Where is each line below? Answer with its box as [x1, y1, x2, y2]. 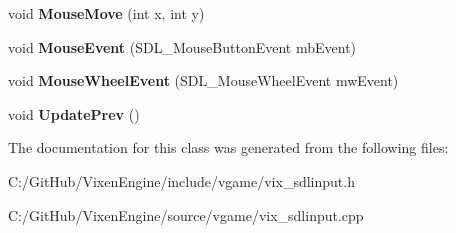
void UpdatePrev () [8, 103, 140, 124]
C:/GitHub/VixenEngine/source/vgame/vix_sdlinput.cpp [8, 204, 364, 225]
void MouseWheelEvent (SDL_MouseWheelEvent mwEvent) [8, 70, 399, 91]
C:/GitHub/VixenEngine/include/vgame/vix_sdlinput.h [8, 170, 355, 191]
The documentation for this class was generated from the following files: [8, 137, 449, 158]
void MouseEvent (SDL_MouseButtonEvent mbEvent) [8, 36, 357, 57]
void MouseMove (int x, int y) [8, 3, 205, 23]
